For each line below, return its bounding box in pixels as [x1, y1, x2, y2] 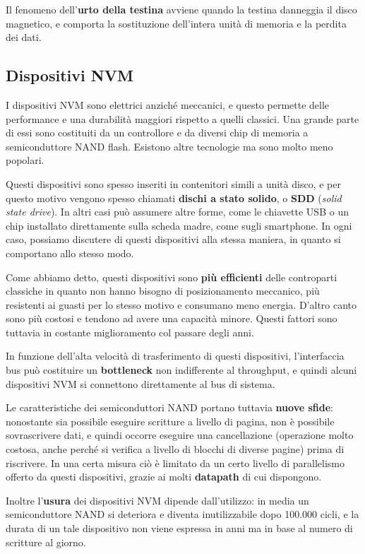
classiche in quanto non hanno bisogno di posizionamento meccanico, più [6, 283, 320, 298]
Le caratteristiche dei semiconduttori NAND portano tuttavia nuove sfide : [6, 400, 333, 415]
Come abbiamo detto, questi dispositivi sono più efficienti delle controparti [6, 269, 337, 284]
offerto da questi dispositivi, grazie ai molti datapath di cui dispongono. [6, 469, 322, 484]
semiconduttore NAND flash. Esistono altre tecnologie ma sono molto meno [6, 138, 333, 153]
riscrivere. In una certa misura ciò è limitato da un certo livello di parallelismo [6, 455, 345, 470]
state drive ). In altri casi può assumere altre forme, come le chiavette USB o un [6, 204, 349, 219]
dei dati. [6, 30, 42, 45]
